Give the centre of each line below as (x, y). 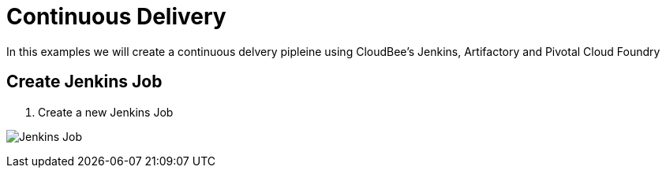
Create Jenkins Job (84, 82)
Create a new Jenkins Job (106, 112)
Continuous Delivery (116, 17)
